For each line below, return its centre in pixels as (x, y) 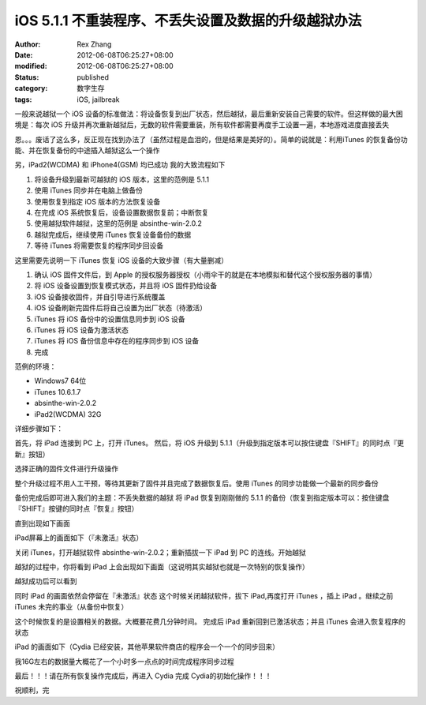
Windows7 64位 (60, 381)
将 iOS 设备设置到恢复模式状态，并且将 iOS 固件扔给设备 (125, 286)
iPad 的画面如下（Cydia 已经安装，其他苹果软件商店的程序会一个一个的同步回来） (147, 647)
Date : (24, 54)
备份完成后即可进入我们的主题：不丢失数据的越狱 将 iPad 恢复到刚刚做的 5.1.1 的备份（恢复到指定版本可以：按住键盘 (202, 498)
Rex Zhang (94, 44)
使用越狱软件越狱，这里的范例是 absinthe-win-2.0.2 (118, 223)
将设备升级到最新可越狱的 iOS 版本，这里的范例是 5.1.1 (121, 179)
